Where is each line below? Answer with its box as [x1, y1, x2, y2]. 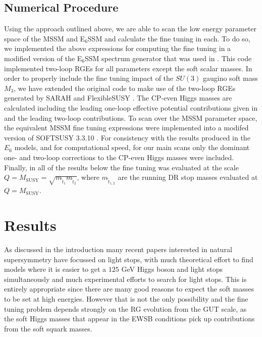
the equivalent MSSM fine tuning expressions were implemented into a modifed [4, 122, 249, 133]
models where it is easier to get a [4, 264, 107, 274]
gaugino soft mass [202, 73, 258, 83]
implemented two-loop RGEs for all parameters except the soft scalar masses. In [4, 63, 252, 73]
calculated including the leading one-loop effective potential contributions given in [4, 102, 258, 113]
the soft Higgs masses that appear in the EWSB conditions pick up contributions [4, 313, 255, 324]
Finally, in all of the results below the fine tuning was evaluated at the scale [4, 162, 239, 172]
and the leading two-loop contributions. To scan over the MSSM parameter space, [4, 112, 257, 123]
